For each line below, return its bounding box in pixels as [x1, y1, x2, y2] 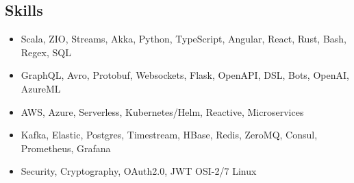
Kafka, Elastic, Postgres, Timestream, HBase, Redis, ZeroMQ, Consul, [21, 127, 318, 142]
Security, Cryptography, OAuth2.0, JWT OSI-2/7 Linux [21, 164, 257, 178]
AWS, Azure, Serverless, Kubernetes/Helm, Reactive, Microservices [21, 104, 304, 119]
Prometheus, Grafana [21, 141, 111, 155]
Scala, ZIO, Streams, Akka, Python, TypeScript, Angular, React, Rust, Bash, [21, 32, 347, 46]
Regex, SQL [21, 45, 71, 59]
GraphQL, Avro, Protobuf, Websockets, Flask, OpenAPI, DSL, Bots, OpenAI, [21, 68, 349, 82]
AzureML [21, 81, 61, 95]
